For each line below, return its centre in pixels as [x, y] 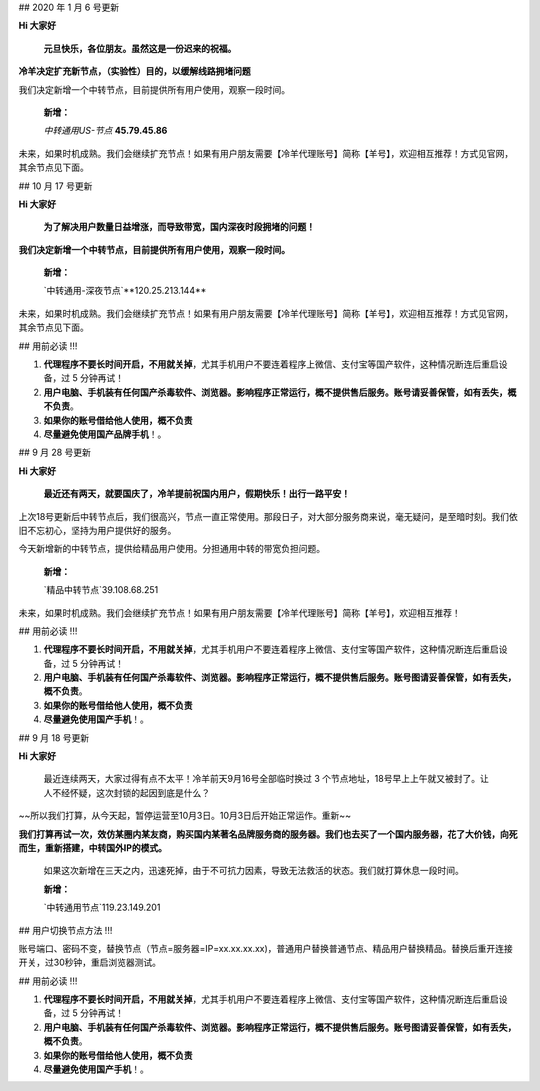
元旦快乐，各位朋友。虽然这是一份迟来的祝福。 [140, 48]
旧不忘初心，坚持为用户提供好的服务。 [97, 530]
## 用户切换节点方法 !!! [65, 930]
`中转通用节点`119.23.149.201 [102, 907]
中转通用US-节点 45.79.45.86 [105, 131]
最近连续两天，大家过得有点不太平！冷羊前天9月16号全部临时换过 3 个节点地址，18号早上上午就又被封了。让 [266, 779]
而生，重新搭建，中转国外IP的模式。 [93, 847]
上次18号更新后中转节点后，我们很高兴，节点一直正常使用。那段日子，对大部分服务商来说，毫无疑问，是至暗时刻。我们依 [268, 516]
